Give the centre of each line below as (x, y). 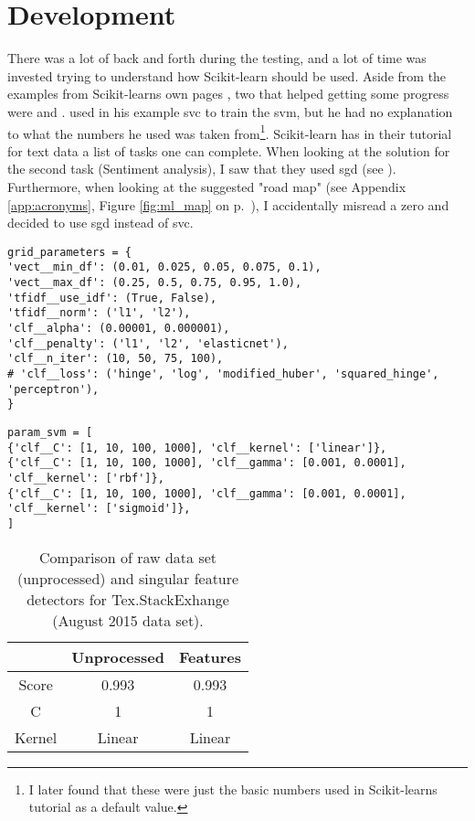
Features (210, 656)
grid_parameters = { (70, 252)
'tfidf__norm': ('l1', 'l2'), (99, 313)
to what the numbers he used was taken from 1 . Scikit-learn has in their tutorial (230, 132)
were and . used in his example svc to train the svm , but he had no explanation (230, 111)
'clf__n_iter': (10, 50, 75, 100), (116, 359)
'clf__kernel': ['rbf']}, (86, 478)
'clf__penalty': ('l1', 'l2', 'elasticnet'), (148, 343)
